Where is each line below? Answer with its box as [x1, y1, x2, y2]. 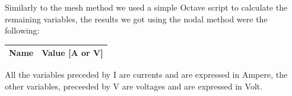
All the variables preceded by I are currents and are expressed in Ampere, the [5, 68, 288, 81]
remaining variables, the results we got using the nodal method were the [5, 12, 268, 25]
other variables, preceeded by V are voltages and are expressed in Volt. [5, 80, 263, 92]
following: [5, 24, 40, 37]
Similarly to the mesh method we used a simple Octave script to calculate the [5, 1, 288, 13]
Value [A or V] [42, 47, 103, 59]
